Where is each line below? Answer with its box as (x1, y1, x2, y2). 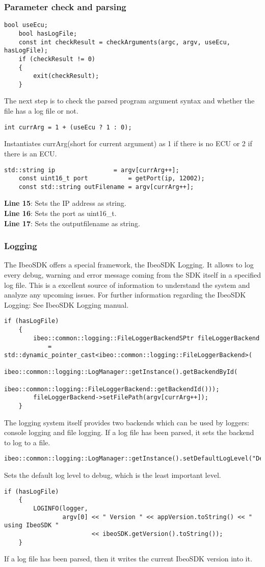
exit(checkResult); (33, 72, 99, 80)
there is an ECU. (4, 148, 57, 158)
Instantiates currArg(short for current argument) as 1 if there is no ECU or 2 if (4, 138, 252, 149)
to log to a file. (4, 437, 50, 447)
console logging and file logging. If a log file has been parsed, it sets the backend (4, 427, 254, 438)
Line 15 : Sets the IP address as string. (4, 198, 126, 208)
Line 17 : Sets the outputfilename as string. (4, 218, 140, 228)
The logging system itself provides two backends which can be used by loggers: (4, 417, 249, 427)
